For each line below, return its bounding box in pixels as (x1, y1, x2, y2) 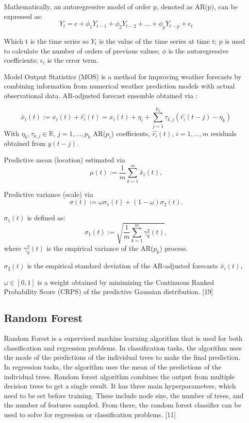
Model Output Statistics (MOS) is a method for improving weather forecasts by (4, 71, 242, 81)
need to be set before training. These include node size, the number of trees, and (4, 390, 244, 400)
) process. (159, 243, 188, 253)
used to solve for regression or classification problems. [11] (4, 409, 176, 419)
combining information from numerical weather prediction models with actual (4, 81, 235, 91)
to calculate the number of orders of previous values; (4, 45, 160, 55)
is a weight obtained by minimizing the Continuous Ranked (37, 277, 214, 287)
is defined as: (27, 212, 66, 223)
